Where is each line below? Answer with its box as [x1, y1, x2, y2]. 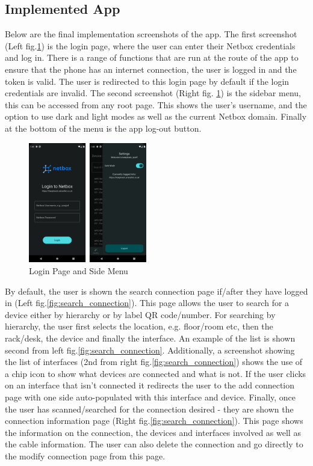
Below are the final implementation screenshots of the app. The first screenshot [5, 28, 297, 40]
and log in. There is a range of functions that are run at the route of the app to [5, 51, 299, 64]
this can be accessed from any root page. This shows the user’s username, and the [5, 98, 307, 111]
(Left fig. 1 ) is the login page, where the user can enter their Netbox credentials [5, 39, 296, 52]
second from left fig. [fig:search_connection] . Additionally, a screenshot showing [5, 343, 295, 356]
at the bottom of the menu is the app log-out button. [5, 121, 202, 134]
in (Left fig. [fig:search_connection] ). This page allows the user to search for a [5, 296, 290, 309]
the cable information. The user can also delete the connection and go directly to [5, 438, 303, 450]
